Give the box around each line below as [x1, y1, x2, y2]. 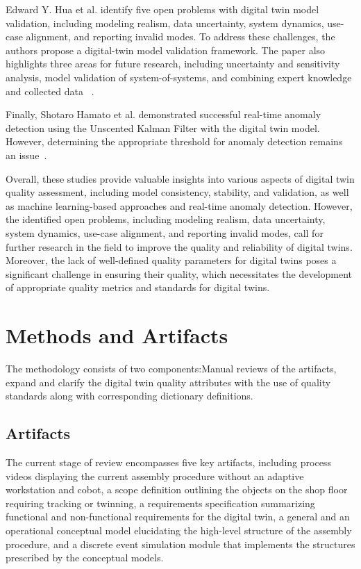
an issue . [6, 147, 47, 162]
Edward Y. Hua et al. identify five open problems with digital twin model [6, 2, 319, 16]
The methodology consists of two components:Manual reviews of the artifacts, [6, 361, 337, 375]
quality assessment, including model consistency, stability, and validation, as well [6, 185, 349, 199]
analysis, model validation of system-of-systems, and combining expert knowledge [6, 69, 352, 84]
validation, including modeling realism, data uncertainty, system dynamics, [6, 15, 324, 30]
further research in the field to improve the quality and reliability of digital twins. [6, 239, 353, 254]
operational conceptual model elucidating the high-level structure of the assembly [6, 522, 352, 537]
